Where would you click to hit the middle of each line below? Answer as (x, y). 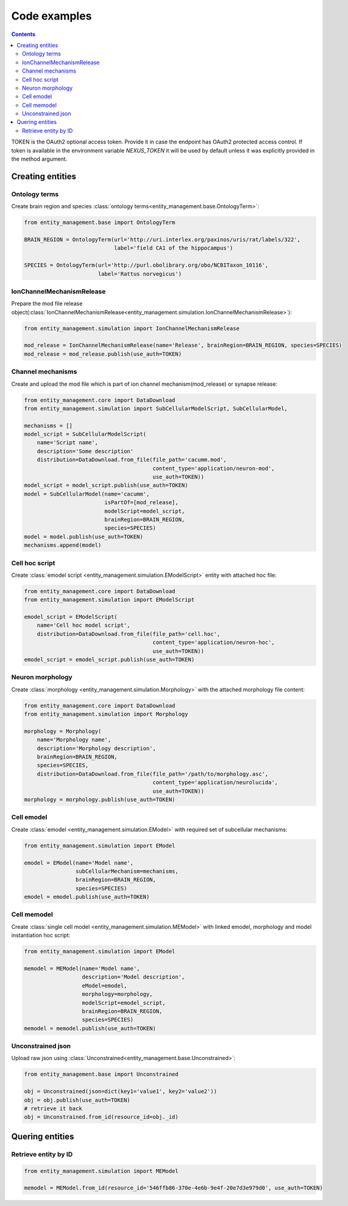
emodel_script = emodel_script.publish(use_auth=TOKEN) (109, 659)
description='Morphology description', (97, 748)
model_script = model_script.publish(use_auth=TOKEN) (106, 486)
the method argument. (39, 159)
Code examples (51, 16)
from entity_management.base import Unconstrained (101, 1074)
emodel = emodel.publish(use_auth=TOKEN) (87, 897)
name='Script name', (68, 443)
